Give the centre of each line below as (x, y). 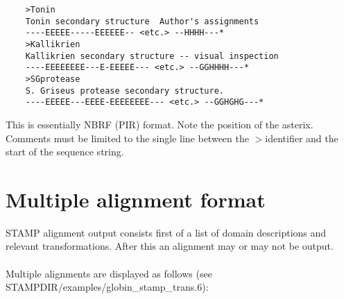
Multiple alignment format (136, 199)
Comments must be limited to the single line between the (127, 138)
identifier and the (302, 138)
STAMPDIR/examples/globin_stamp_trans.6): (107, 287)
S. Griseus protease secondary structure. (124, 91)
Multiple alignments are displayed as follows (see (109, 273)
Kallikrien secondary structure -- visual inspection (152, 56)
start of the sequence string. (65, 152)
